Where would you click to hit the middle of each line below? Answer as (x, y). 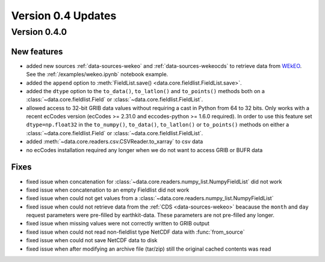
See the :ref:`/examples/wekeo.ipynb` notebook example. (97, 75)
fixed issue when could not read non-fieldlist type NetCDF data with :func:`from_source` (135, 232)
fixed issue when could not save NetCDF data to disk (92, 240)
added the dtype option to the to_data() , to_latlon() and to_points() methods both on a (145, 91)
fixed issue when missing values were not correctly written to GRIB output (118, 224)
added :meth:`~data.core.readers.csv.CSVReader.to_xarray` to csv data (115, 142)
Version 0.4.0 (39, 32)
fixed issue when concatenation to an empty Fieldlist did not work (108, 190)
